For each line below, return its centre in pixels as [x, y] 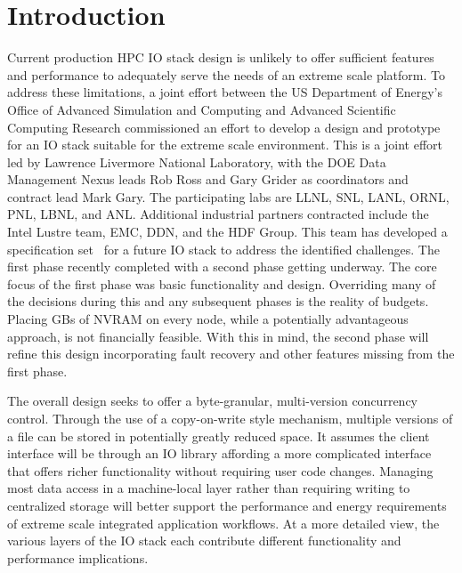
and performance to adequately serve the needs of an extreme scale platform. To [226, 74]
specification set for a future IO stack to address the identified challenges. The [223, 249]
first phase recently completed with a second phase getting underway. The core [222, 266]
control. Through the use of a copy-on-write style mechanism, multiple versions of [230, 418]
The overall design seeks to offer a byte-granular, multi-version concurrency [212, 401]
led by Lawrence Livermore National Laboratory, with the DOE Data [197, 161]
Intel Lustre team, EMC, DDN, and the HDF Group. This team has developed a [227, 232]
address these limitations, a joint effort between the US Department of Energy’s [225, 92]
